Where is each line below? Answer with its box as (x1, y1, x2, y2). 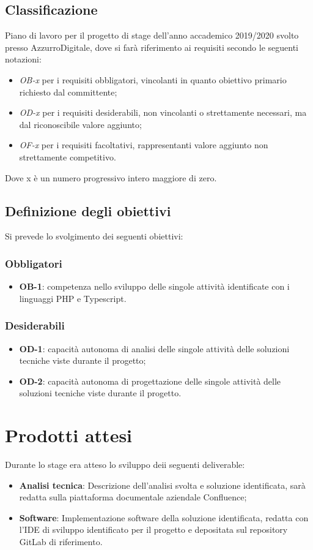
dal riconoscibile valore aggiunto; (19, 118, 142, 130)
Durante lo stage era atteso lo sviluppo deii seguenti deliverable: (5, 458, 245, 471)
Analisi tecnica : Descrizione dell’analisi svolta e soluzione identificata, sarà (19, 478, 306, 491)
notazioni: (5, 53, 42, 66)
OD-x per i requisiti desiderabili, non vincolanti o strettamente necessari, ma (19, 106, 307, 119)
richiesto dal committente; (19, 85, 117, 98)
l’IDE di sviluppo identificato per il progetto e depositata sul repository (19, 523, 288, 536)
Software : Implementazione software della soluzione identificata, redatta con (19, 511, 309, 524)
